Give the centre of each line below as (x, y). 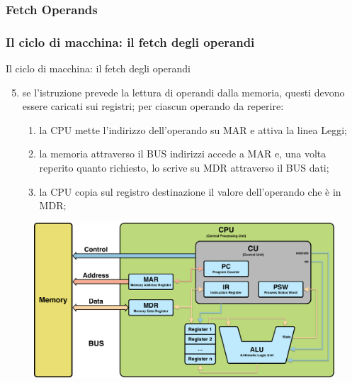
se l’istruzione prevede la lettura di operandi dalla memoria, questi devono (183, 92)
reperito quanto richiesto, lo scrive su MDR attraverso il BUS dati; (184, 168)
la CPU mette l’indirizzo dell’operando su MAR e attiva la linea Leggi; (193, 129)
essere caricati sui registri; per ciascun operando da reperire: (153, 106)
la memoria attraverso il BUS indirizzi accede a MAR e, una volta (183, 154)
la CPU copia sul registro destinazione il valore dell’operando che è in (190, 191)
